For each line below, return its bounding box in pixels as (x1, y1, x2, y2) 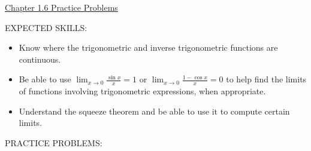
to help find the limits (226, 73, 307, 85)
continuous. (19, 53, 61, 65)
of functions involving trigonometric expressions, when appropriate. (19, 85, 266, 97)
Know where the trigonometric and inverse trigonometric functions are (19, 41, 278, 54)
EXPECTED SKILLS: (5, 21, 87, 33)
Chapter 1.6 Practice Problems (5, 1, 118, 13)
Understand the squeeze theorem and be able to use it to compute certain (19, 104, 290, 117)
